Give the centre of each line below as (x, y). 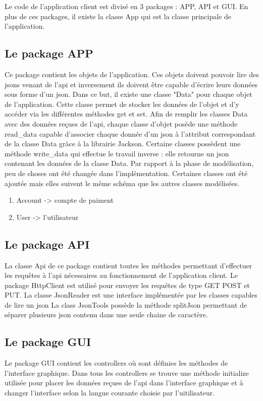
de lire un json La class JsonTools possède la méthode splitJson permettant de (126, 304)
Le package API (47, 244)
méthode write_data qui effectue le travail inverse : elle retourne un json (117, 153)
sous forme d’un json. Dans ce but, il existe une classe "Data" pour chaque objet (128, 94)
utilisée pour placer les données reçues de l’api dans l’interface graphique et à (124, 383)
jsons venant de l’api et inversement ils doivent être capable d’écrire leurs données (131, 84)
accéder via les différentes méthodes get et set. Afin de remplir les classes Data (126, 114)
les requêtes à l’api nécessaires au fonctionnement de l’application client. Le (121, 275)
